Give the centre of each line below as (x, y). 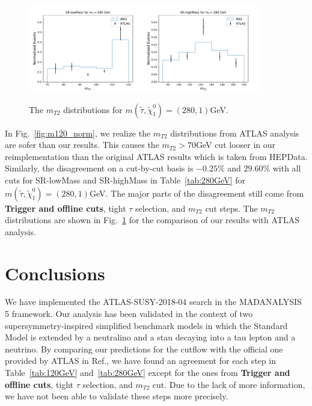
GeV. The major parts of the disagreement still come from (197, 193)
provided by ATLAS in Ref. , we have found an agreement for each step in (140, 361)
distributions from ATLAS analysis (235, 133)
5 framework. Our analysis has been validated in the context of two (129, 314)
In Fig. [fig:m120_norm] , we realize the (78, 133)
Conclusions (55, 273)
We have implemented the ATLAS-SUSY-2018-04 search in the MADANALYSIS (153, 302)
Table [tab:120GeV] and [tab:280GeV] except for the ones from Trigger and (148, 373)
